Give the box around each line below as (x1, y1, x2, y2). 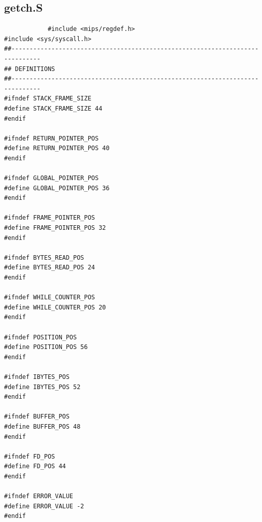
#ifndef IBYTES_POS (4, 373, 70, 380)
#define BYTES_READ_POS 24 (4, 264, 95, 271)
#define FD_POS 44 (4, 463, 66, 470)
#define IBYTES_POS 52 (4, 383, 81, 391)
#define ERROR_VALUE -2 (4, 502, 84, 510)
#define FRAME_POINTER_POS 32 (4, 224, 106, 232)
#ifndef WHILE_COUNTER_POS (4, 294, 95, 301)
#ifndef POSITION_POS (4, 333, 77, 341)
